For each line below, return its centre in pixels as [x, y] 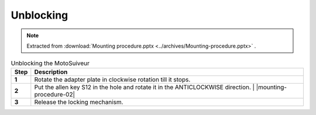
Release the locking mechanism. [79, 102]
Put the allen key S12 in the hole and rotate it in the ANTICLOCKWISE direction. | [144, 87]
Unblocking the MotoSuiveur [50, 63]
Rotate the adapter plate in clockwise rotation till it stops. [112, 80]
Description [51, 71]
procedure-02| [55, 94]
